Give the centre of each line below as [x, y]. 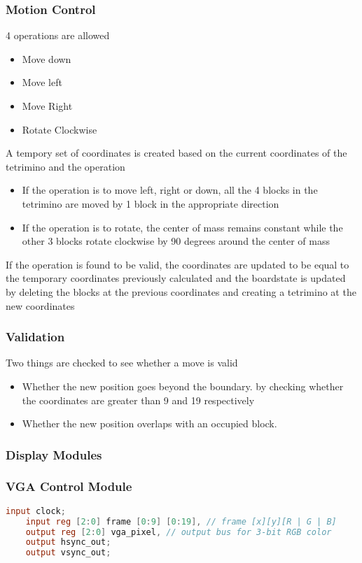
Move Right [47, 106]
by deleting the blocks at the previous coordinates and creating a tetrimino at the [181, 291]
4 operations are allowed [58, 35]
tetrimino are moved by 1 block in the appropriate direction [151, 203]
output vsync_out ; [68, 553]
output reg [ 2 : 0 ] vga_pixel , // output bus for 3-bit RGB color [179, 532]
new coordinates [40, 305]
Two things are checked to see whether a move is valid [122, 363]
